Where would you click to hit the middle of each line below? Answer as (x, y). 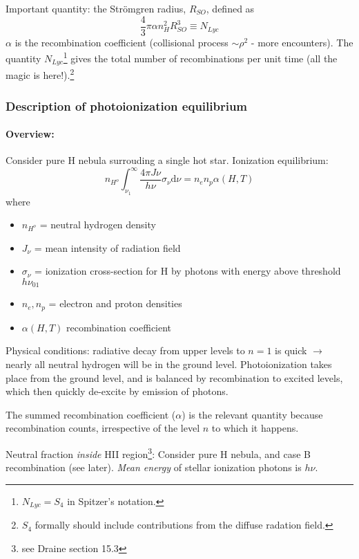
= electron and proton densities (115, 303)
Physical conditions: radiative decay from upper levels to (125, 350)
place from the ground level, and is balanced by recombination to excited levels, (174, 377)
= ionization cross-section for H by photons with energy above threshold (188, 271)
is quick (291, 350)
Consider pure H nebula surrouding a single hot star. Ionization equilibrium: (167, 160)
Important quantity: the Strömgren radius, (96, 8)
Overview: (30, 134)
